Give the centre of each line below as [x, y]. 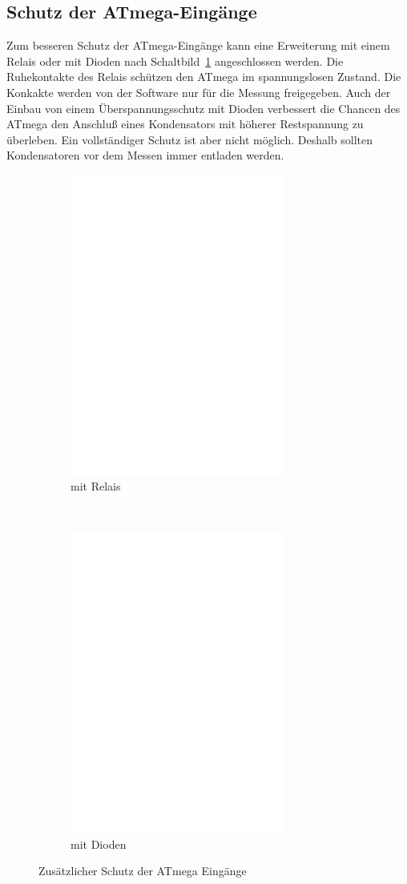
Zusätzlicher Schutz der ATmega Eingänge [143, 871]
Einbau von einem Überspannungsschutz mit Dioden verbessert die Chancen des [203, 108]
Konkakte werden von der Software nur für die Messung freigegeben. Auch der [199, 92]
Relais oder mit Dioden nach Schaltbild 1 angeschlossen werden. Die [175, 61]
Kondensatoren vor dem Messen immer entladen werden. [145, 155]
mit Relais [96, 486]
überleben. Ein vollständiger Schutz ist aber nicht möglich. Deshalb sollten [190, 139]
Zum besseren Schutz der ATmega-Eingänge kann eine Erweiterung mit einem [198, 45]
